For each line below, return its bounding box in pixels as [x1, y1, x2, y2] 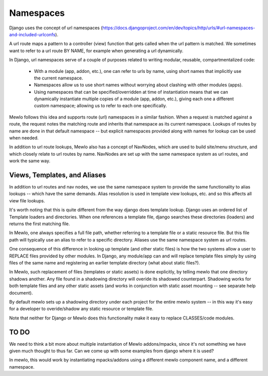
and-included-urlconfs [9, 31, 56, 37]
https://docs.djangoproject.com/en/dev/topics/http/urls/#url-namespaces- [102, 25, 256, 31]
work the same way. [9, 158, 51, 164]
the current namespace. [34, 75, 83, 81]
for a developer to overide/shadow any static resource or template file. [9, 306, 153, 312]
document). [9, 290, 33, 296]
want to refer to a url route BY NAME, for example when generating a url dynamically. [9, 48, 184, 54]
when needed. [9, 135, 39, 141]
